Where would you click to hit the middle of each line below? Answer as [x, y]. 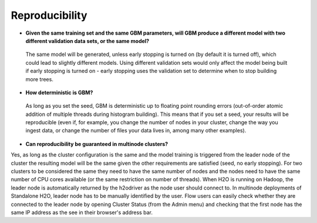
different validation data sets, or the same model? [87, 41]
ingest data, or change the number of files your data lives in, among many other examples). [136, 131]
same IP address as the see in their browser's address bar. [82, 212]
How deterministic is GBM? [59, 92]
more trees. [40, 79]
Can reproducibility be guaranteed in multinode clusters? [97, 144]
